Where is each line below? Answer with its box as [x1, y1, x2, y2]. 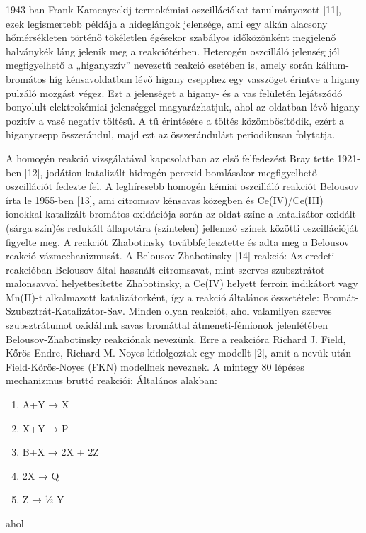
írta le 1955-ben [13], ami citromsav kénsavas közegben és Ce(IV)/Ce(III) [6, 192, 324, 207]
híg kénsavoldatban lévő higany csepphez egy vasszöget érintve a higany [49, 71, 360, 86]
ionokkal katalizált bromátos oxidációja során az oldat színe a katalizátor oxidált [6, 206, 357, 221]
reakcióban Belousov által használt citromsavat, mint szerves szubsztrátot [6, 262, 325, 276]
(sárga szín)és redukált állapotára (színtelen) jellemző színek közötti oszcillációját [6, 220, 358, 235]
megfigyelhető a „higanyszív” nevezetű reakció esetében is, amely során [6, 57, 313, 72]
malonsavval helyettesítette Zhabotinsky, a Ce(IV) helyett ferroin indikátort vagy [6, 276, 358, 291]
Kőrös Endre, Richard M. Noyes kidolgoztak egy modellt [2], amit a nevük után [6, 345, 351, 360]
